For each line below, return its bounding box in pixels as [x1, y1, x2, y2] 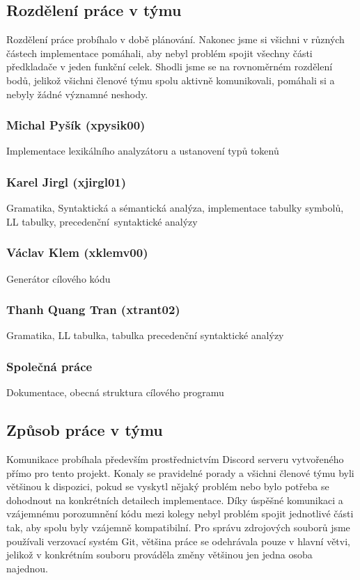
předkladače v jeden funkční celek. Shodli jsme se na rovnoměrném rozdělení [6, 59, 333, 74]
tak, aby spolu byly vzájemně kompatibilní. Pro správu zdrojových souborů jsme [6, 520, 350, 534]
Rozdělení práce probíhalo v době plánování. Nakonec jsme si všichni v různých [6, 32, 345, 47]
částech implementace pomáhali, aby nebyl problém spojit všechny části [6, 45, 313, 60]
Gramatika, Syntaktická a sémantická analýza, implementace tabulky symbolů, [6, 201, 344, 215]
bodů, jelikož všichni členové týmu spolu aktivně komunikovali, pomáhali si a [6, 72, 335, 87]
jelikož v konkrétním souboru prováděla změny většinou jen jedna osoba [6, 547, 313, 562]
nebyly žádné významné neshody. [6, 86, 148, 101]
